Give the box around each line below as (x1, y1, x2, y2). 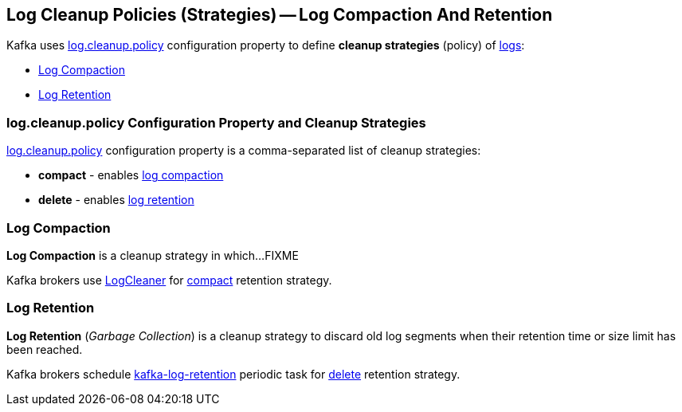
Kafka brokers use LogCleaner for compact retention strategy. (6, 273, 332, 287)
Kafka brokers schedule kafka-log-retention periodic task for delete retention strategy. (6, 367, 461, 381)
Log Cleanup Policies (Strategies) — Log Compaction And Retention (6, 5, 553, 25)
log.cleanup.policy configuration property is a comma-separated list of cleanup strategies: (6, 143, 481, 158)
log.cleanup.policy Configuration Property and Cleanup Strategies (6, 114, 426, 131)
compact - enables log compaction (38, 168, 224, 182)
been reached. (6, 342, 83, 356)
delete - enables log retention (38, 193, 194, 207)
